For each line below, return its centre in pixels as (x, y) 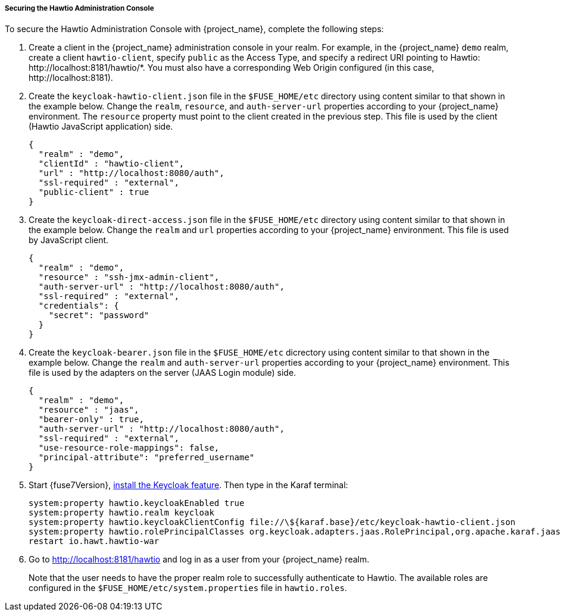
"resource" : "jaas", (89, 410)
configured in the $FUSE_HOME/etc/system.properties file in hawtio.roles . (188, 588)
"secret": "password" (99, 315)
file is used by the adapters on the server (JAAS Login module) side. (163, 373)
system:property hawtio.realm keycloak (121, 513)
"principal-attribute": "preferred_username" (146, 458)
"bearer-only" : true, (91, 419)
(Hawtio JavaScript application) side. (101, 127)
